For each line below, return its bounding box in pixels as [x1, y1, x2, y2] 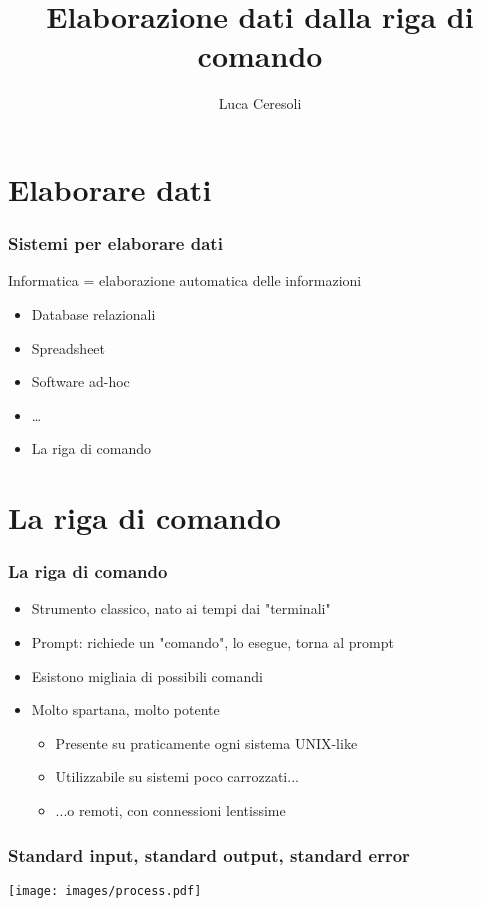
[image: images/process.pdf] [8, 883, 202, 898]
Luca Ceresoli [218, 93, 302, 114]
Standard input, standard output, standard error [8, 842, 410, 867]
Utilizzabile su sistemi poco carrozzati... [55, 766, 299, 787]
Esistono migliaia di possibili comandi [31, 665, 263, 686]
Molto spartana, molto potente [31, 699, 220, 720]
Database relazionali [31, 303, 156, 324]
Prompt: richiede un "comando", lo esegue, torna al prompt [31, 632, 394, 653]
